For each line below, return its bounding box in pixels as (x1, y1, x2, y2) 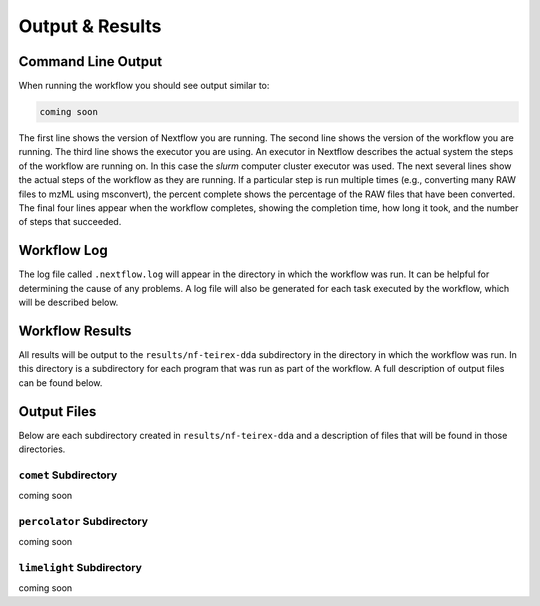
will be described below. (18, 296, 119, 309)
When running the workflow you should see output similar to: (18, 80, 270, 92)
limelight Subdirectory (18, 561, 142, 575)
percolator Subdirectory (18, 514, 149, 528)
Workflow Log (18, 242, 109, 259)
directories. (18, 443, 66, 455)
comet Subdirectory (18, 468, 118, 482)
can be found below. (18, 376, 103, 389)
